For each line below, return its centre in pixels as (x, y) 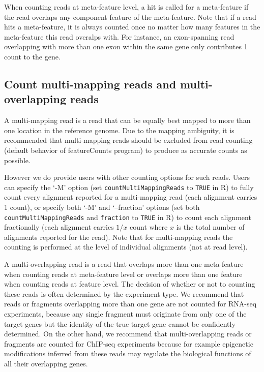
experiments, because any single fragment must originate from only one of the (125, 313)
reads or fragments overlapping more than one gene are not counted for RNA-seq (130, 304)
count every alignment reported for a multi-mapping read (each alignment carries (131, 197)
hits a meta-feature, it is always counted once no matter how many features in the (132, 27)
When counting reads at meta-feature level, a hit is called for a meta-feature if (126, 7)
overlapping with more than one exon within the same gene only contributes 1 (126, 46)
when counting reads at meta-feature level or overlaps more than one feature (123, 274)
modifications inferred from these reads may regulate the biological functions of (128, 353)
